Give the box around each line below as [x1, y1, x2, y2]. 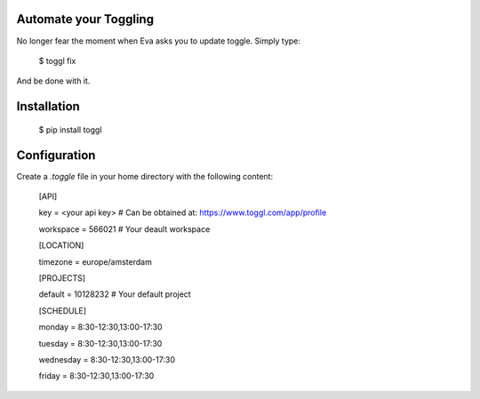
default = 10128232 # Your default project [38, 289, 191, 299]
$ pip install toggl [38, 124, 102, 135]
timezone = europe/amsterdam [38, 256, 153, 267]
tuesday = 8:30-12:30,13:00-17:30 [38, 338, 163, 348]
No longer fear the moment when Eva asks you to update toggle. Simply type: [16, 36, 301, 46]
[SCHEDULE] [38, 305, 87, 315]
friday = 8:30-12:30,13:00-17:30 [38, 371, 155, 381]
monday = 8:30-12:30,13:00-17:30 [38, 322, 164, 332]
